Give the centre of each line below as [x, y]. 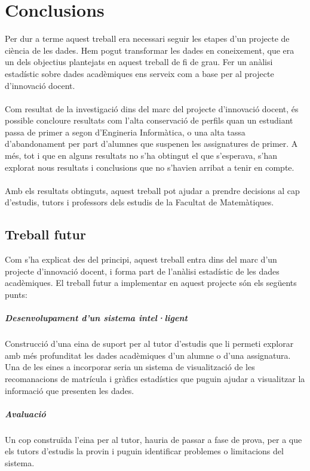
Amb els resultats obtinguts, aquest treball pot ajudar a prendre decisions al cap [152, 190]
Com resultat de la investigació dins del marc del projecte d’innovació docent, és [152, 108]
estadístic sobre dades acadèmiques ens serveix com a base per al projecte [139, 73]
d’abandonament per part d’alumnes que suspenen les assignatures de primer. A [151, 144]
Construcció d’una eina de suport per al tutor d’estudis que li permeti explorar [149, 344]
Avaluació [25, 413]
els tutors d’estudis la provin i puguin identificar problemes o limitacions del [144, 451]
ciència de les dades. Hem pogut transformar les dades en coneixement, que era [150, 50]
